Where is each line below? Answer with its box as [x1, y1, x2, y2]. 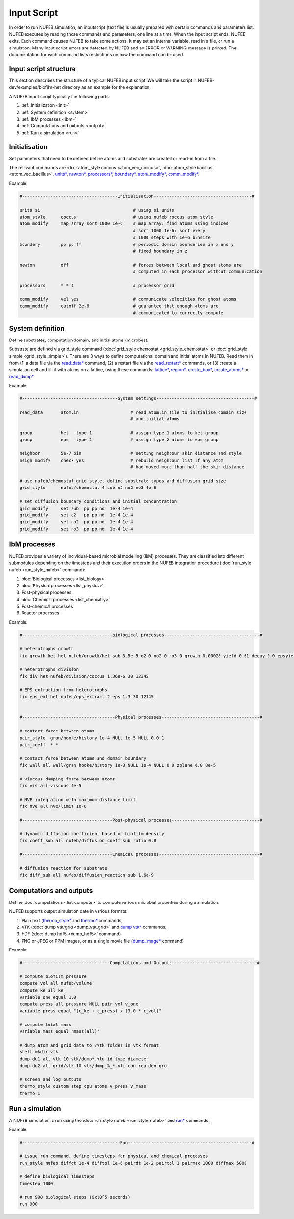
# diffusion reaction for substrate [19, 865, 108, 871]
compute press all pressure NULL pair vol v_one [19, 1001, 139, 1007]
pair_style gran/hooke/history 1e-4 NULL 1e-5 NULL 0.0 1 [19, 735, 164, 741]
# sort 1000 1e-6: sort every [133, 228, 206, 233]
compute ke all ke [19, 987, 64, 993]
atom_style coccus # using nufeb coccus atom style [19, 214, 213, 219]
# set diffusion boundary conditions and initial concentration [19, 499, 177, 504]
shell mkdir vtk [19, 1049, 59, 1055]
